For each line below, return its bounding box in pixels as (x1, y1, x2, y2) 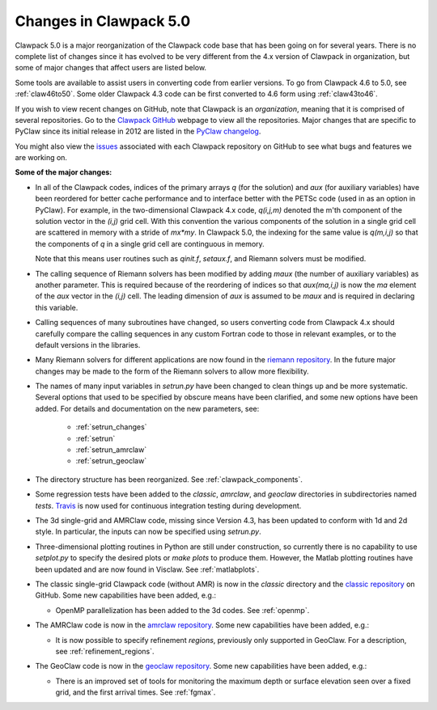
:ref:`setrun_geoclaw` (75, 456, 147, 466)
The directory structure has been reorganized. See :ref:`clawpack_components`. (35, 474, 303, 484)
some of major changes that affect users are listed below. (15, 63, 206, 73)
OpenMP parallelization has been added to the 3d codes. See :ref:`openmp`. (55, 605, 310, 615)
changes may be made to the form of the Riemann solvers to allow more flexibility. (35, 366, 309, 376)
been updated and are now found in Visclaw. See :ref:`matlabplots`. (35, 564, 260, 574)
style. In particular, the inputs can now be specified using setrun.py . (35, 526, 262, 537)
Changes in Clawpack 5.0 (15, 12, 191, 30)
